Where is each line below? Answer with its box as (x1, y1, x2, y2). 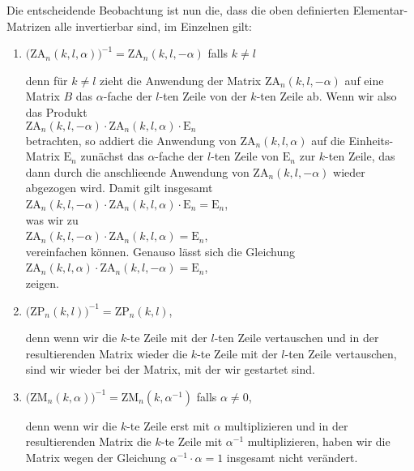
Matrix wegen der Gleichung (25, 449, 167, 466)
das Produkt (25, 103, 87, 120)
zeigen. (25, 274, 60, 291)
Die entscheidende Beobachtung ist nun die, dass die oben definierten (6, 2, 350, 18)
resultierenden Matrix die (25, 433, 152, 450)
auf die (311, 131, 345, 148)
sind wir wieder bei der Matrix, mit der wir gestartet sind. (25, 361, 315, 378)
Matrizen (6, 17, 51, 34)
